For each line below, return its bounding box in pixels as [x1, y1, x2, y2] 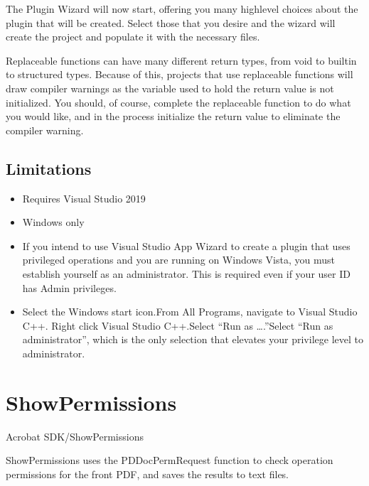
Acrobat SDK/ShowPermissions [6, 428, 144, 443]
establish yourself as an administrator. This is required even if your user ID [22, 266, 351, 281]
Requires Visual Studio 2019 [22, 190, 146, 205]
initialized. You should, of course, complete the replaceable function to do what [6, 94, 351, 109]
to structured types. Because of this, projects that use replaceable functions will [6, 67, 353, 82]
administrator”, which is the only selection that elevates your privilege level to [22, 332, 363, 347]
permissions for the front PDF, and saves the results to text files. [6, 466, 289, 481]
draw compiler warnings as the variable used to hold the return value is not [6, 80, 334, 95]
